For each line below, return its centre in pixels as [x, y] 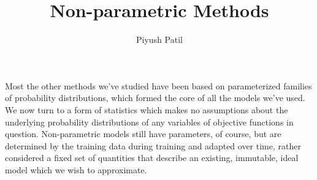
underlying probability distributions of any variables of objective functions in [149, 122]
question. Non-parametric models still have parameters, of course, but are [143, 134]
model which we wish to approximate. [76, 169]
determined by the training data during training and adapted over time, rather [153, 145]
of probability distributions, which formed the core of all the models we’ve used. [155, 98]
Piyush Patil [159, 39]
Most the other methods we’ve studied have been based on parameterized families [158, 85]
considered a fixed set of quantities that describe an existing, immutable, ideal [152, 158]
